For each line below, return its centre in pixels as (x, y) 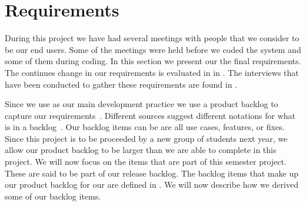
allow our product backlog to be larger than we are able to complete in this (141, 150)
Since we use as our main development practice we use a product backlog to (142, 104)
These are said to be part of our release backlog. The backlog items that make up (152, 173)
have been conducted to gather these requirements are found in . (121, 84)
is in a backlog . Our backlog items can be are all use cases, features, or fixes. (145, 127)
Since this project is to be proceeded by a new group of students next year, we (146, 138)
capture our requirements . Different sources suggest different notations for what (150, 115)
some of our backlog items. (53, 196)
